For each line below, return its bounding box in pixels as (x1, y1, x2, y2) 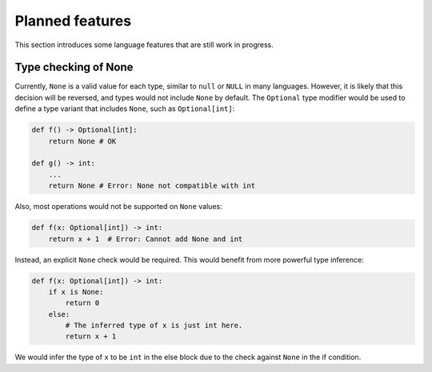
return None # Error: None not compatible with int (48, 181, 256, 191)
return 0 (65, 299, 100, 307)
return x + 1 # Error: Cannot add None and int (48, 234, 243, 243)
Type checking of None (14, 61, 134, 74)
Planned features (14, 12, 132, 30)
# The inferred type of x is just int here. (65, 321, 243, 330)
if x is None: (48, 287, 104, 296)
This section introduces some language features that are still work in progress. (14, 40, 274, 49)
